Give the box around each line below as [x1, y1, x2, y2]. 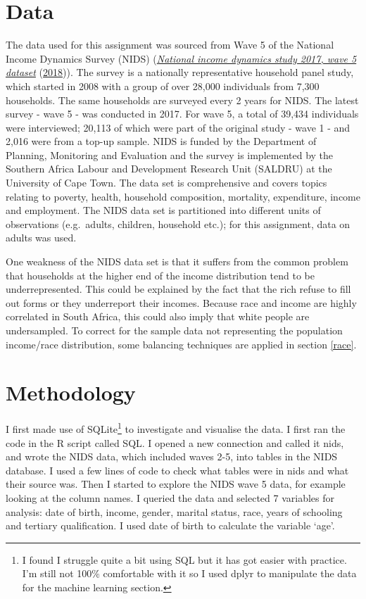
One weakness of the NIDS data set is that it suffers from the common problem [6, 254, 348, 269]
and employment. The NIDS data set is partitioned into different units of [6, 203, 321, 217]
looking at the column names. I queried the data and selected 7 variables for [6, 490, 334, 505]
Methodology [6, 378, 136, 407]
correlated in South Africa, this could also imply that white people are [6, 309, 310, 324]
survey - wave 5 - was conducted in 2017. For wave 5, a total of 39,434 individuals [6, 106, 359, 121]
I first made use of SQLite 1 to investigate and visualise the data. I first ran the [6, 420, 346, 436]
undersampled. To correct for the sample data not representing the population [6, 323, 343, 337]
